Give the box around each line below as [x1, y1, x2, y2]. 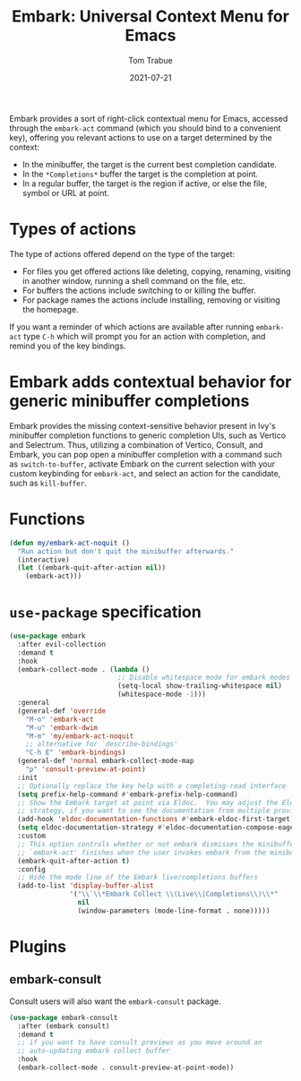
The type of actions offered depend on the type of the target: [9, 248, 236, 259]
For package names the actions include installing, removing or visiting [21, 294, 280, 305]
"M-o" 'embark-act [25, 715, 94, 724]
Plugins [9, 937, 67, 957]
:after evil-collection [17, 639, 106, 648]
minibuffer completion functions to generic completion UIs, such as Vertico [9, 430, 287, 441]
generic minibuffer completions [9, 391, 250, 411]
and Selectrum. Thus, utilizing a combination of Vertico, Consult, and [9, 439, 263, 450]
